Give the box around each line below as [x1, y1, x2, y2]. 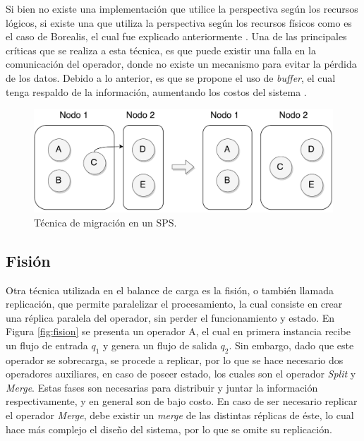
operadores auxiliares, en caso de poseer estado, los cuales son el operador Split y [6, 366, 356, 381]
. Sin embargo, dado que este [229, 337, 354, 352]
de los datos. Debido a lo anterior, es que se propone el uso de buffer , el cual [6, 70, 336, 85]
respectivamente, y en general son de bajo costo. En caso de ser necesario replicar [6, 394, 358, 409]
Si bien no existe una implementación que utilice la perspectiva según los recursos [6, 1, 358, 16]
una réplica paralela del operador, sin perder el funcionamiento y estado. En [6, 310, 335, 325]
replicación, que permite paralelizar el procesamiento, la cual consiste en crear [6, 296, 343, 311]
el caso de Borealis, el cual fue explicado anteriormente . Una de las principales [6, 29, 347, 44]
